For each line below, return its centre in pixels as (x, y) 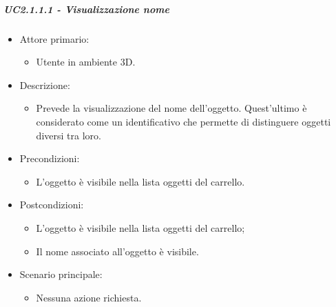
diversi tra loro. (69, 135)
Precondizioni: (50, 158)
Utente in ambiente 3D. (86, 62)
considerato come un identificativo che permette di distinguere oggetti (183, 121)
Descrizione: (45, 85)
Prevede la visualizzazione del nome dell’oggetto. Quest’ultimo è (171, 108)
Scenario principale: (61, 274)
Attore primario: (54, 38)
